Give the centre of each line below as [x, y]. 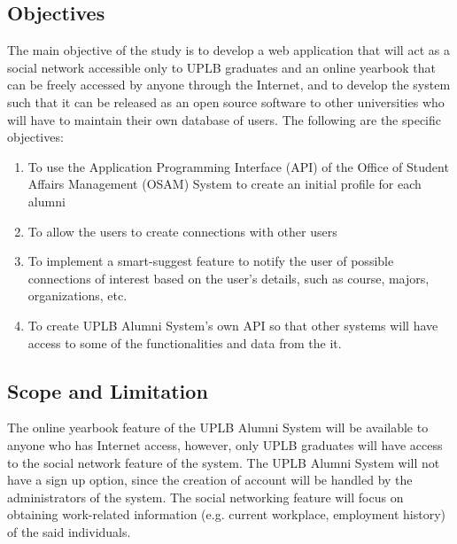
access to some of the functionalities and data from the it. [185, 342]
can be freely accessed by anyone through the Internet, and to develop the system [229, 85]
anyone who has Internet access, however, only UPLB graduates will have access [225, 444]
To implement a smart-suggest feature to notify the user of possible [211, 261]
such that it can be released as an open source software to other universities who [226, 101]
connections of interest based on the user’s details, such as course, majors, [228, 278]
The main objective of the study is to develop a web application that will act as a [228, 50]
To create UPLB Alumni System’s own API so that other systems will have [233, 325]
